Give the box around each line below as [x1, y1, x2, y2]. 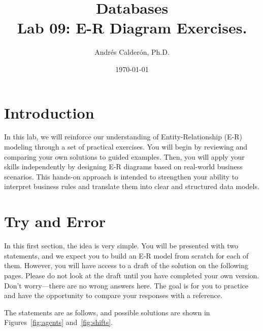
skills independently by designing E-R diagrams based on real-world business [4, 161, 243, 172]
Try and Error [4, 211, 106, 232]
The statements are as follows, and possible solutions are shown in [4, 307, 210, 317]
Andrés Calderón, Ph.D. [94, 47, 170, 57]
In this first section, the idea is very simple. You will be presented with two [4, 240, 238, 251]
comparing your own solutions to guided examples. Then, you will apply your [4, 151, 245, 162]
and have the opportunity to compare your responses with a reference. [4, 290, 222, 301]
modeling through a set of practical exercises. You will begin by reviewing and [4, 141, 248, 152]
